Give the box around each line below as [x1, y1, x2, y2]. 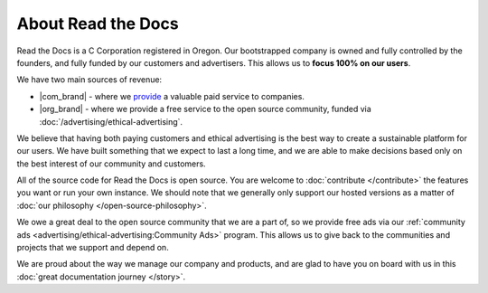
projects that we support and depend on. [16, 242, 169, 253]
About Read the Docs [16, 14, 180, 33]
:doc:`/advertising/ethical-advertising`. [39, 116, 183, 127]
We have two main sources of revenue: [16, 74, 163, 85]
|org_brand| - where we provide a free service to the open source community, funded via [39, 104, 372, 115]
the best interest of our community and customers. [16, 158, 207, 169]
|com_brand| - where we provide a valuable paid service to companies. [39, 90, 305, 101]
